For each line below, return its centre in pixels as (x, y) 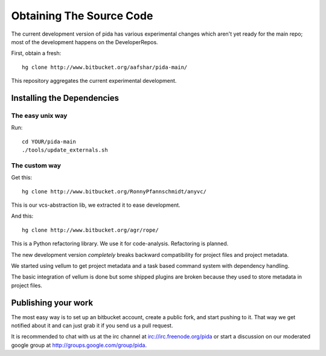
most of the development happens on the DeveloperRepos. (85, 42)
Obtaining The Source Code (82, 16)
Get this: (22, 178)
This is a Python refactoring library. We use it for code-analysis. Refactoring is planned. (120, 244)
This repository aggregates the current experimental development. (94, 81)
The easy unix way (39, 115)
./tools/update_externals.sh (65, 150)
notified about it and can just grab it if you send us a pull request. (92, 325)
